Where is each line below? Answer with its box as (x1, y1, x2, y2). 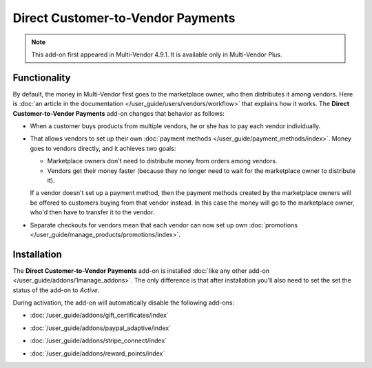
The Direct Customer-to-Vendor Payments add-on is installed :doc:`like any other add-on (12, 266, 270, 275)
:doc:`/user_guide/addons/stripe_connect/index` (30, 336, 167, 345)
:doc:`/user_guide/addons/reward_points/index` (30, 349, 165, 358)
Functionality (12, 72, 71, 83)
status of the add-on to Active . (12, 286, 100, 294)
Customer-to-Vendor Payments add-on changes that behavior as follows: (12, 109, 225, 117)
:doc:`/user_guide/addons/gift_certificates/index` (30, 311, 169, 320)
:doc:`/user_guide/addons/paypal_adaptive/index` (30, 324, 172, 332)
